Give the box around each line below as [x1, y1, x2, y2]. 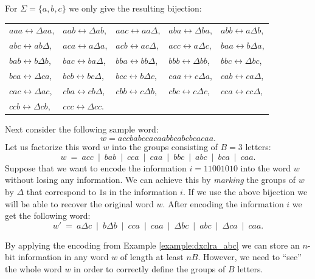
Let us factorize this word [5, 140, 100, 153]
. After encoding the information [162, 197, 284, 210]
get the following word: [5, 209, 91, 222]
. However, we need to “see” [198, 250, 302, 263]
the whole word [5, 263, 62, 275]
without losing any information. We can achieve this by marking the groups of [5, 173, 296, 186]
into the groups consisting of [112, 140, 218, 153]
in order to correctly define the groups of [74, 263, 226, 275]
